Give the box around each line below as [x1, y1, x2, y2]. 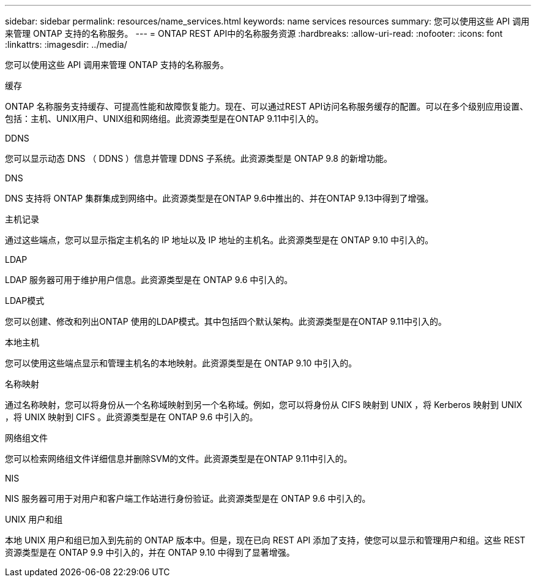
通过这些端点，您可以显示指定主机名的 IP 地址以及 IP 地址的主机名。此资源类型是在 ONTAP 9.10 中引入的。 [5, 235, 434, 245]
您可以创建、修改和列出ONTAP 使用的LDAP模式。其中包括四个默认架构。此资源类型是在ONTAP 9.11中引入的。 [5, 316, 447, 327]
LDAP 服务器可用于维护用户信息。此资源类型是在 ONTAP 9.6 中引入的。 [5, 274, 293, 285]
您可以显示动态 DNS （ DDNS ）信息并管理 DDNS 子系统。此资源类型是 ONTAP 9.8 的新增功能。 [5, 153, 392, 164]
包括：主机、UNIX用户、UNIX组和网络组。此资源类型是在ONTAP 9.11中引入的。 [5, 113, 324, 124]
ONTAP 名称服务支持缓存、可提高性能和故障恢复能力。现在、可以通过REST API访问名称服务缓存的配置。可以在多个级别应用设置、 [5, 101, 529, 111]
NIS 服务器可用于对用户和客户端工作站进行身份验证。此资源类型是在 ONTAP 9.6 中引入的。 [5, 493, 371, 504]
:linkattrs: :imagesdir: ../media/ [5, 39, 127, 50]
